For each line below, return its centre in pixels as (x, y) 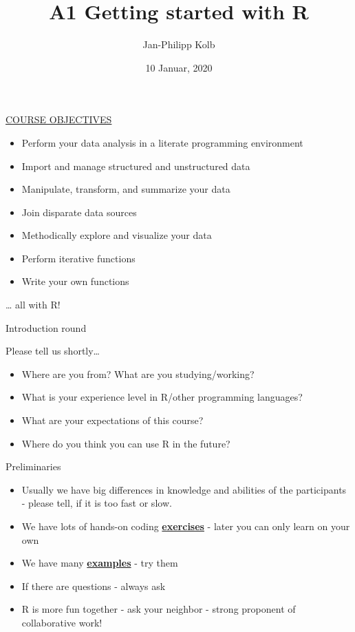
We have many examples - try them (100, 563)
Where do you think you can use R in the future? (126, 443)
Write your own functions (75, 281)
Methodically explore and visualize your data (117, 235)
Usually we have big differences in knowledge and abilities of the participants (184, 489)
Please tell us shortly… (53, 351)
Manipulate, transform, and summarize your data (126, 189)
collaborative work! (62, 622)
